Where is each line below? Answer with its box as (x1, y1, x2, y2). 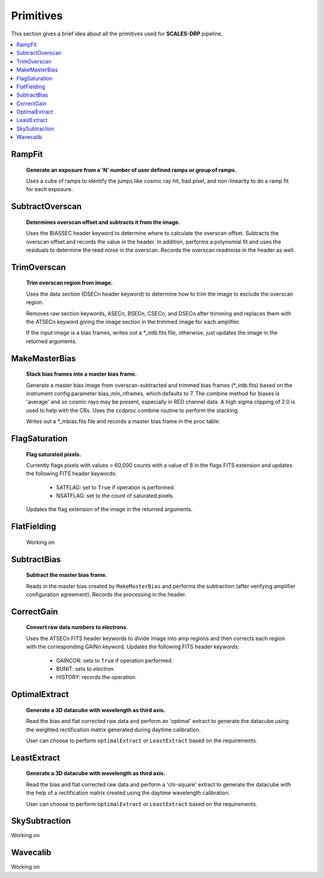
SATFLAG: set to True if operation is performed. (56, 484, 175, 491)
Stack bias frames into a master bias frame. (26, 370, 137, 378)
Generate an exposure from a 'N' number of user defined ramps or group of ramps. (26, 166, 237, 174)
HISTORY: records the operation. (56, 674, 137, 681)
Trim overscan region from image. (26, 279, 113, 287)
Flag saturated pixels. (26, 451, 82, 458)
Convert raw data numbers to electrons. (26, 624, 128, 631)
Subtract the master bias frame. (26, 572, 107, 579)
